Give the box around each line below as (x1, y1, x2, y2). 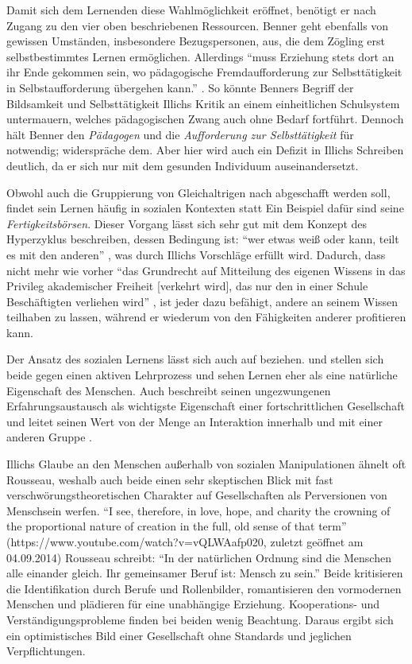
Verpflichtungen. (6, 643, 86, 659)
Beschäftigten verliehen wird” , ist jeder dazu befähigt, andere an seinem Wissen (6, 293, 399, 309)
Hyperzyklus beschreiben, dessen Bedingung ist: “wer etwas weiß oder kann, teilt (6, 231, 399, 247)
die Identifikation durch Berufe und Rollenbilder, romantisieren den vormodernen (6, 580, 402, 596)
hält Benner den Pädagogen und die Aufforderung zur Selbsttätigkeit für (6, 126, 354, 142)
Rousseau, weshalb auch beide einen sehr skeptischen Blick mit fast (6, 471, 333, 487)
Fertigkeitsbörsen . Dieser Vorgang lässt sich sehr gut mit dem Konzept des (6, 215, 368, 231)
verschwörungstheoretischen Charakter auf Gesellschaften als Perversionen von (6, 487, 387, 503)
